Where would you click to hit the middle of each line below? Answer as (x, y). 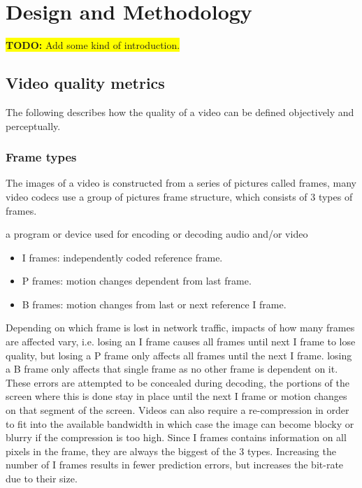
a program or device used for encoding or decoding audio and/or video (157, 234)
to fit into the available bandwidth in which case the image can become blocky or (180, 423)
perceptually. (33, 125)
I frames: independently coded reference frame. (122, 257)
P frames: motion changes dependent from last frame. (137, 281)
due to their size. (42, 479)
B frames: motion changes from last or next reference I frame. (154, 304)
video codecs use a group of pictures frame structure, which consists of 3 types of (179, 196)
